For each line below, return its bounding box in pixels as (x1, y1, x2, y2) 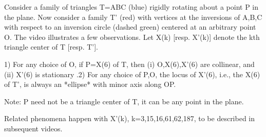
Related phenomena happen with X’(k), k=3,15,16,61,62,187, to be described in (4, 113, 255, 124)
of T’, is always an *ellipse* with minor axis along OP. (4, 79, 176, 89)
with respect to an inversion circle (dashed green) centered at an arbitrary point (4, 21, 256, 32)
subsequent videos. (4, 123, 63, 133)
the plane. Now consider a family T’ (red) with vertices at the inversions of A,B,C (4, 11, 262, 22)
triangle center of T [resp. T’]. (4, 41, 98, 52)
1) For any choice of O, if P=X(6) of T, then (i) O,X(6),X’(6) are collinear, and (4, 58, 255, 69)
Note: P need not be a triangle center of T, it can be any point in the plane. (4, 96, 244, 106)
